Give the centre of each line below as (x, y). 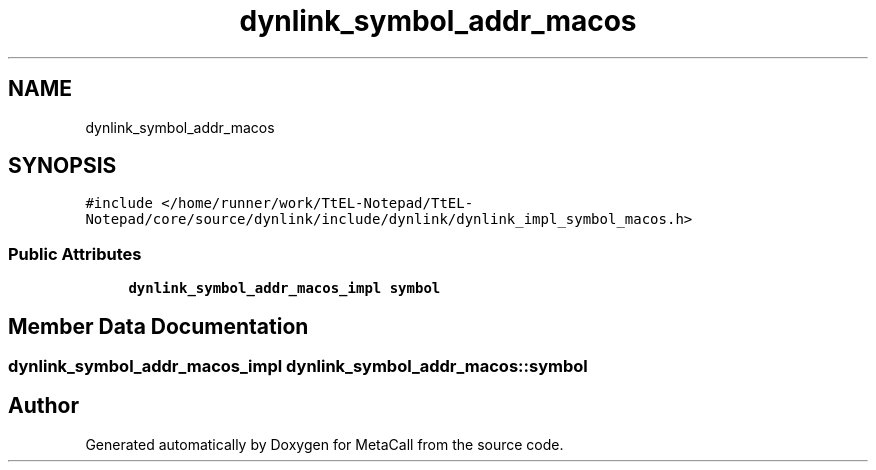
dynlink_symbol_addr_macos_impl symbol (284, 288)
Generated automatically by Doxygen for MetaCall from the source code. (324, 444)
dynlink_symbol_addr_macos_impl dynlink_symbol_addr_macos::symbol (298, 366)
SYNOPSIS (62, 166)
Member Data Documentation (158, 326)
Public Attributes (75, 253)
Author (43, 406)
